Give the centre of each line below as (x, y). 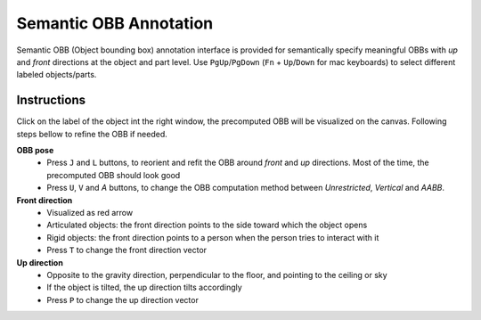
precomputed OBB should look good (114, 175)
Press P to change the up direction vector (123, 299)
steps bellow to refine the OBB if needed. (92, 134)
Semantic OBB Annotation (115, 23)
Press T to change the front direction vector (127, 250)
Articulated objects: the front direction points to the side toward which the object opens (207, 225)
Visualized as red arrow (90, 212)
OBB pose (35, 151)
